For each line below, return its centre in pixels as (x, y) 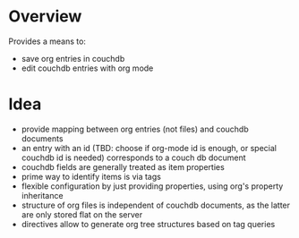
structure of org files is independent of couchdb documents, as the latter (156, 205)
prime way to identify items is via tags (91, 176)
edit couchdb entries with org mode (87, 68)
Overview (45, 17)
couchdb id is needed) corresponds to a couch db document (134, 157)
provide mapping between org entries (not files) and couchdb (135, 129)
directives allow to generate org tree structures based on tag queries (148, 224)
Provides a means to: (47, 41)
